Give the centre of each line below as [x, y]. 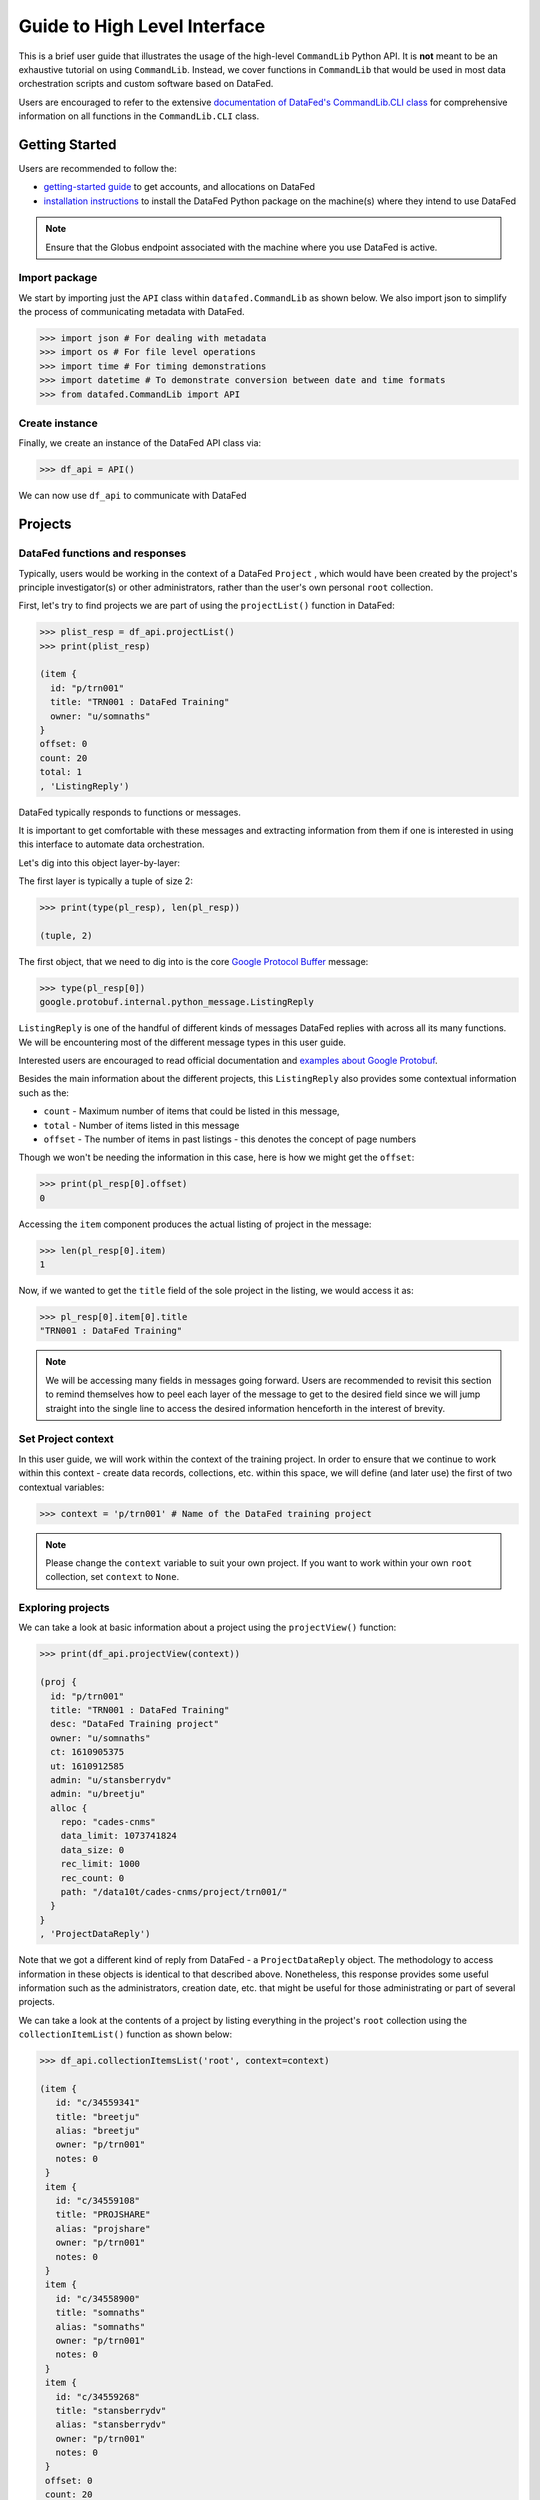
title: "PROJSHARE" [103, 2214]
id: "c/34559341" [97, 2103]
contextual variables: [61, 1487]
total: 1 [61, 772]
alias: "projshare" [103, 2228]
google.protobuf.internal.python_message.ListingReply [176, 1002]
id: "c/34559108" [97, 2201]
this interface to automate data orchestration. [111, 844]
